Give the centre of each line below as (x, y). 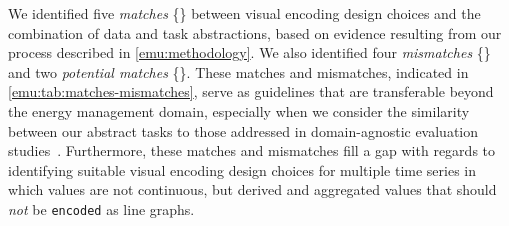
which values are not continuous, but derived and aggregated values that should (252, 189)
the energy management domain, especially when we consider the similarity (239, 110)
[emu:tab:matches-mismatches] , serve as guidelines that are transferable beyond (251, 91)
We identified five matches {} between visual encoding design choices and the (244, 13)
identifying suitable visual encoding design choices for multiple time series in (242, 169)
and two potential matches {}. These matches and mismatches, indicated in (238, 71)
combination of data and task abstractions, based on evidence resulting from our (255, 32)
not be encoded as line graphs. (101, 208)
